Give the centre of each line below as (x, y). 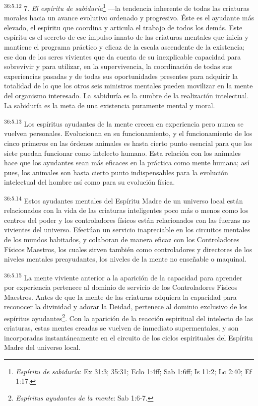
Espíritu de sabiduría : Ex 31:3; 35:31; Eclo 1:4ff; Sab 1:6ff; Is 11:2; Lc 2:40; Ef (134, 371)
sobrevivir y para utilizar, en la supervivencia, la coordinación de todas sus (118, 66)
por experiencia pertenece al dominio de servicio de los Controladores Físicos (121, 287)
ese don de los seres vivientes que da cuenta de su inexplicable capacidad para (123, 56)
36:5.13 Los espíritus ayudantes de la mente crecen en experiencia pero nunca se (124, 123)
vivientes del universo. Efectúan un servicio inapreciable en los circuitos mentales (127, 230)
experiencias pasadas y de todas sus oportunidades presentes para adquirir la (121, 76)
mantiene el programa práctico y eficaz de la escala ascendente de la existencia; (124, 47)
